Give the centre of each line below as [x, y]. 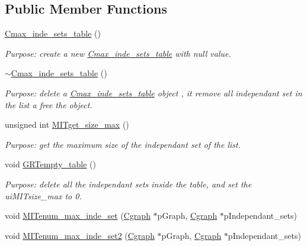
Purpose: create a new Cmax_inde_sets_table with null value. [118, 53]
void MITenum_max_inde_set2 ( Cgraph [80, 235]
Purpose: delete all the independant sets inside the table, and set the [128, 184]
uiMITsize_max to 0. [43, 195]
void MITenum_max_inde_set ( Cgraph [78, 216]
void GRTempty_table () [50, 164]
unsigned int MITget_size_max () [67, 124]
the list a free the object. [49, 104]
